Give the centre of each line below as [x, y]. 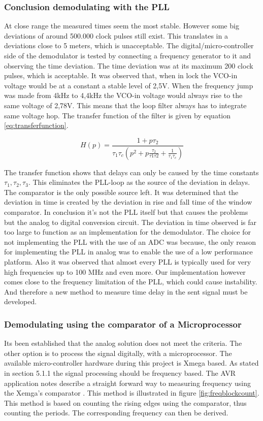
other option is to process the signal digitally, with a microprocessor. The [118, 353]
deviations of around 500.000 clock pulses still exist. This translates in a [116, 35]
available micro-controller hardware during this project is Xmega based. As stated [131, 363]
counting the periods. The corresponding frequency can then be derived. [116, 413]
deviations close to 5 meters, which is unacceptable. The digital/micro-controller [129, 45]
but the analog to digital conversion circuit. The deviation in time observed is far [130, 222]
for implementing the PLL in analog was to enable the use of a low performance [128, 252]
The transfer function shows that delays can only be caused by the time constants [131, 172]
